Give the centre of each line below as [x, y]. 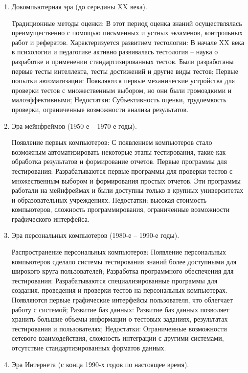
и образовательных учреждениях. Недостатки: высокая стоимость [109, 199]
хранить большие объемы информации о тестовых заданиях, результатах [120, 319]
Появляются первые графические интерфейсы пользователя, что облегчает [122, 300]
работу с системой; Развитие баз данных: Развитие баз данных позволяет [120, 309]
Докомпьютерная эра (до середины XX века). [79, 6]
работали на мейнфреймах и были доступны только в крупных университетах [127, 190]
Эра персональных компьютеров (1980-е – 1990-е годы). [95, 235]
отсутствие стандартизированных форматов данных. [89, 348]
